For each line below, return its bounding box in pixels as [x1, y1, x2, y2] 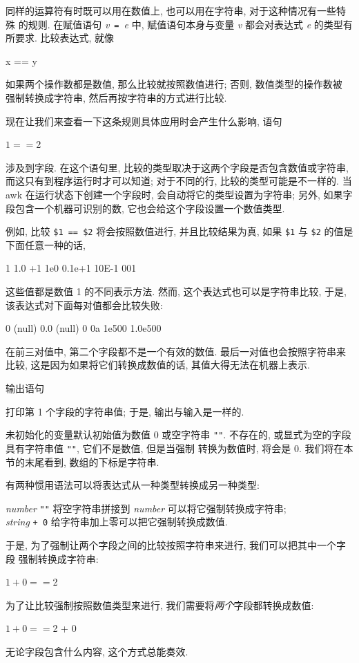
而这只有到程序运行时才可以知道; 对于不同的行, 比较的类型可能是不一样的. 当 [6, 174, 352, 188]
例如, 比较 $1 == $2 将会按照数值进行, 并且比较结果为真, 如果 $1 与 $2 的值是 [6, 224, 353, 239]
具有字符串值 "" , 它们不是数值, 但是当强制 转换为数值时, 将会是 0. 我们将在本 [6, 440, 353, 455]
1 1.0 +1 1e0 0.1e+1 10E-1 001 [6, 261, 137, 275]
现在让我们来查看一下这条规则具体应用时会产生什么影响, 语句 [6, 113, 282, 128]
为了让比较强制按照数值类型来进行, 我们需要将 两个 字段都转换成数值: [6, 597, 314, 612]
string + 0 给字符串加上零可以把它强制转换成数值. [6, 514, 228, 529]
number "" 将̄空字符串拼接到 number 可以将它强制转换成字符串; [6, 501, 287, 515]
